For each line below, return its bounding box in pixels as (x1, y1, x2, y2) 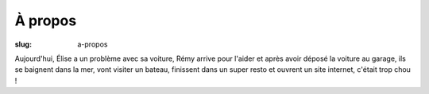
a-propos (77, 39, 108, 49)
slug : (14, 39, 32, 49)
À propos (14, 12, 77, 29)
